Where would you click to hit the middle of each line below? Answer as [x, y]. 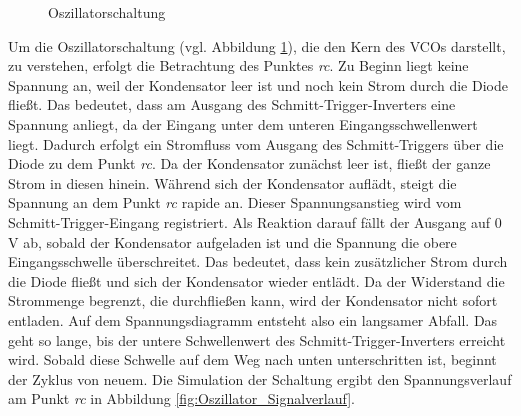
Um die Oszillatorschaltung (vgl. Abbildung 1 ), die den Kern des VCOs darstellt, [257, 45]
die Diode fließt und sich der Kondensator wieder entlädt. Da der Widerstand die [256, 280]
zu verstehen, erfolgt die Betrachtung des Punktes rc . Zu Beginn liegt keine [238, 65]
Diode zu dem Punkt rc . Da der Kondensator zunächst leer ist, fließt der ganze [249, 163]
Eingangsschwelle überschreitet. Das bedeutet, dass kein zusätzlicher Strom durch [258, 261]
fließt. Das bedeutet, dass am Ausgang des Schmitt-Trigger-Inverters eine [232, 104]
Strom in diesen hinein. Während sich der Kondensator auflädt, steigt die [232, 182]
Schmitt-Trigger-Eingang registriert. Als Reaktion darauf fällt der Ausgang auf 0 [255, 221]
